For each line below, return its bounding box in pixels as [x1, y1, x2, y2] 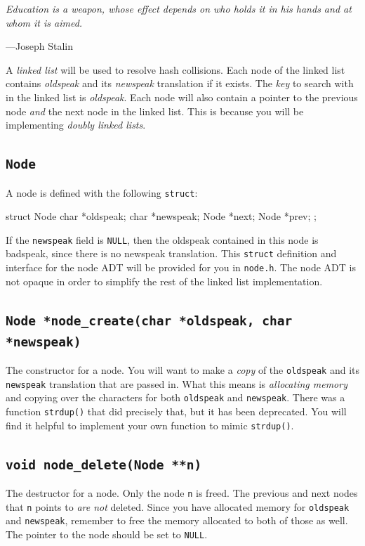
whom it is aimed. [6, 15, 83, 30]
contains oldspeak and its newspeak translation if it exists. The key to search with [6, 76, 354, 91]
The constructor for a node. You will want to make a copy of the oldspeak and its [6, 363, 359, 377]
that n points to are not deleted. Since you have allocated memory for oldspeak [6, 499, 350, 514]
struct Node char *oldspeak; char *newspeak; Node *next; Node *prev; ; [6, 209, 317, 223]
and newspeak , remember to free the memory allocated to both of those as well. [6, 513, 348, 528]
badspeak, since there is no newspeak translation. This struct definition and [6, 246, 337, 261]
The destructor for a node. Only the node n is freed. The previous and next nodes [6, 486, 358, 500]
